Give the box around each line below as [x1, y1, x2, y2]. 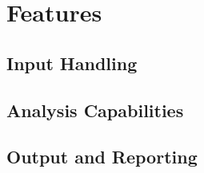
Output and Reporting [6, 144, 198, 169]
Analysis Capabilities [6, 97, 184, 122]
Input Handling [6, 50, 138, 75]
